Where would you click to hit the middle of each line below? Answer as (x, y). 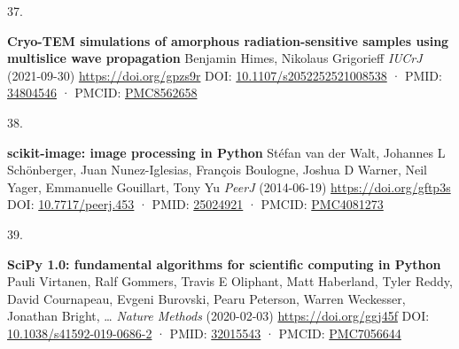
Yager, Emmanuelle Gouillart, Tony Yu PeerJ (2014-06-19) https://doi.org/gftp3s (229, 186)
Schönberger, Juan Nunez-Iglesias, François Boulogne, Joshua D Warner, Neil (217, 170)
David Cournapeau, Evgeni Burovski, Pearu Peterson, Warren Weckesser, (206, 298)
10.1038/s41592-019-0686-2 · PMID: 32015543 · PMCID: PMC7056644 (204, 333)
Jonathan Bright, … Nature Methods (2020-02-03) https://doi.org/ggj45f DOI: (218, 316)
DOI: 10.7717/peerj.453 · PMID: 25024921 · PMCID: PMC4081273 (195, 204)
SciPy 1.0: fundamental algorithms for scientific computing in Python (224, 264)
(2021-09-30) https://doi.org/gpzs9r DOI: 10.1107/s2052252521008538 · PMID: (225, 75)
